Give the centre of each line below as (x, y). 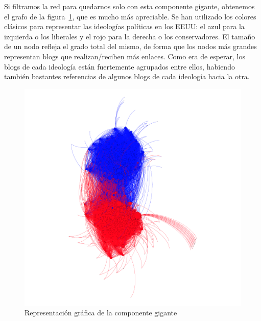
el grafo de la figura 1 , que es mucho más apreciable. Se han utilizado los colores (130, 16)
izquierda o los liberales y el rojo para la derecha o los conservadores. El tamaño (130, 36)
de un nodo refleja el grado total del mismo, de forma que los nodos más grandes (130, 46)
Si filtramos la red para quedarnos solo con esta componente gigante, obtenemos (129, 6)
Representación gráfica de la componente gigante (101, 313)
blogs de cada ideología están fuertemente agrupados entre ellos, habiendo (120, 66)
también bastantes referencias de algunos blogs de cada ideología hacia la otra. (127, 76)
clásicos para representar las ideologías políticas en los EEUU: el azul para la (124, 26)
